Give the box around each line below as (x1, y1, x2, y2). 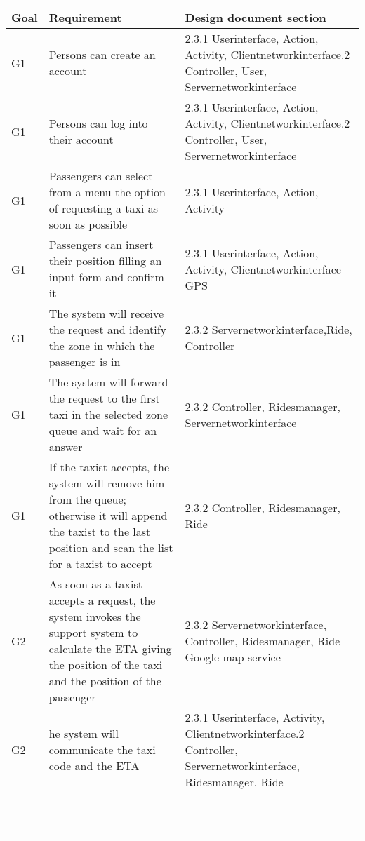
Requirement (48, 9, 122, 25)
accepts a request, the (48, 592, 156, 608)
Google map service (185, 648, 281, 665)
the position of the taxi (48, 657, 163, 673)
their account (48, 131, 114, 147)
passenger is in (48, 354, 121, 370)
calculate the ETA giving (48, 640, 172, 657)
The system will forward (48, 374, 168, 390)
